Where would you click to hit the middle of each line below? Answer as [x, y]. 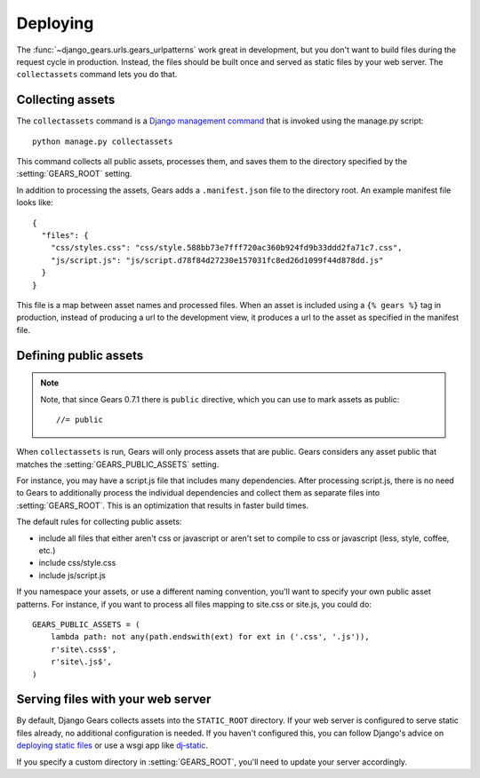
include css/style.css [77, 563]
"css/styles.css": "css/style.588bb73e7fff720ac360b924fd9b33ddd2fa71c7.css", [226, 248]
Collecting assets [66, 100]
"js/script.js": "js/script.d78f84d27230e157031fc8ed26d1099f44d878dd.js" [217, 260]
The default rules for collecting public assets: [99, 522]
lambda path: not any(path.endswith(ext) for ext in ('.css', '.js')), [210, 637]
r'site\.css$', [84, 649]
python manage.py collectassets [103, 141]
